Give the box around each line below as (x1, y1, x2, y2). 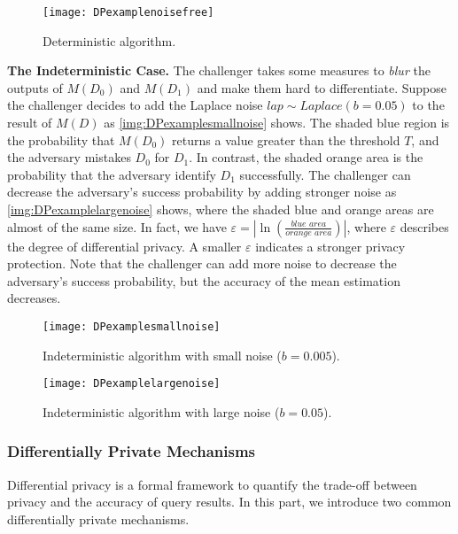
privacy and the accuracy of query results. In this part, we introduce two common (7, 492, 452, 511)
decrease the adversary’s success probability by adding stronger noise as (7, 182, 397, 201)
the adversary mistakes (7, 148, 131, 166)
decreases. (7, 289, 61, 307)
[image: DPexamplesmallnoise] (43, 320, 221, 333)
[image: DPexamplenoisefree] (43, 6, 214, 19)
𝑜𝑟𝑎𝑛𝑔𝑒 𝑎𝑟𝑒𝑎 (285, 228, 332, 238)
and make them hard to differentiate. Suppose (197, 78, 446, 97)
